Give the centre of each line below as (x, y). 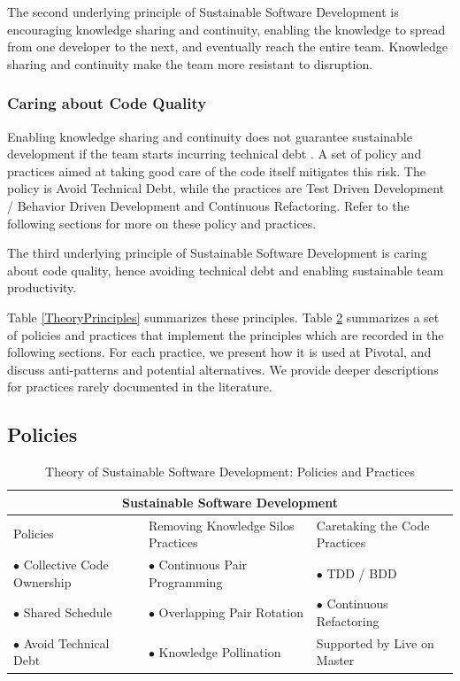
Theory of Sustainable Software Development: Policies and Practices (230, 472)
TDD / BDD (362, 573)
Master (335, 660)
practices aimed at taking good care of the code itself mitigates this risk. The (216, 170)
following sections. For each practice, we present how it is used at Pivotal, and (219, 352)
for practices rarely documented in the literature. (140, 387)
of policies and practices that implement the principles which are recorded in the (226, 334)
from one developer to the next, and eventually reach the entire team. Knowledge (227, 46)
